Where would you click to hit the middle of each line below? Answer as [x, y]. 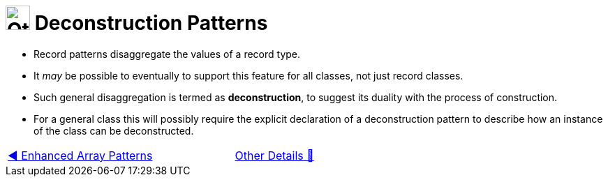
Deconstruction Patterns [151, 23]
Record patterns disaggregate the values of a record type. [167, 54]
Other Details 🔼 [274, 155]
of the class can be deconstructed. [114, 130]
